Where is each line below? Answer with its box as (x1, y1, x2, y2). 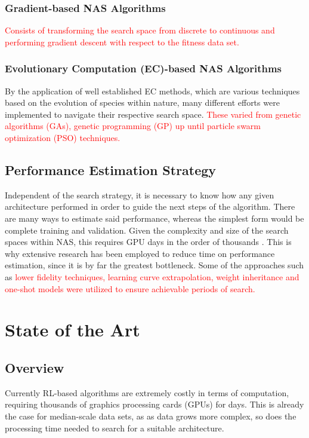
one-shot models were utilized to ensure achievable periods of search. (5, 282, 255, 295)
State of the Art (5, 317, 140, 342)
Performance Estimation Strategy (5, 160, 217, 179)
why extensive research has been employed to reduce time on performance (5, 247, 275, 259)
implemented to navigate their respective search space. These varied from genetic (5, 108, 301, 120)
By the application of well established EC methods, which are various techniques (5, 84, 300, 97)
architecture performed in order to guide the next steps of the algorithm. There (5, 200, 295, 213)
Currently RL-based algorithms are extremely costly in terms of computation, (5, 386, 289, 399)
